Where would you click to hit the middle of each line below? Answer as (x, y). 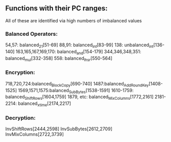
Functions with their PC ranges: (57, 8)
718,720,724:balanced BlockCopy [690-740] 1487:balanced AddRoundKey (77, 84)
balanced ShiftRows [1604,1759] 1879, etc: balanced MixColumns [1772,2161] (80, 97)
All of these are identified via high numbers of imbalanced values (74, 20)
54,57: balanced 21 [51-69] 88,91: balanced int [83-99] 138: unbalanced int (79, 45)
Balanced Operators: (31, 34)
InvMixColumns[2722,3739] (34, 134)
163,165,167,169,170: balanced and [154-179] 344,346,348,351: (78, 52)
